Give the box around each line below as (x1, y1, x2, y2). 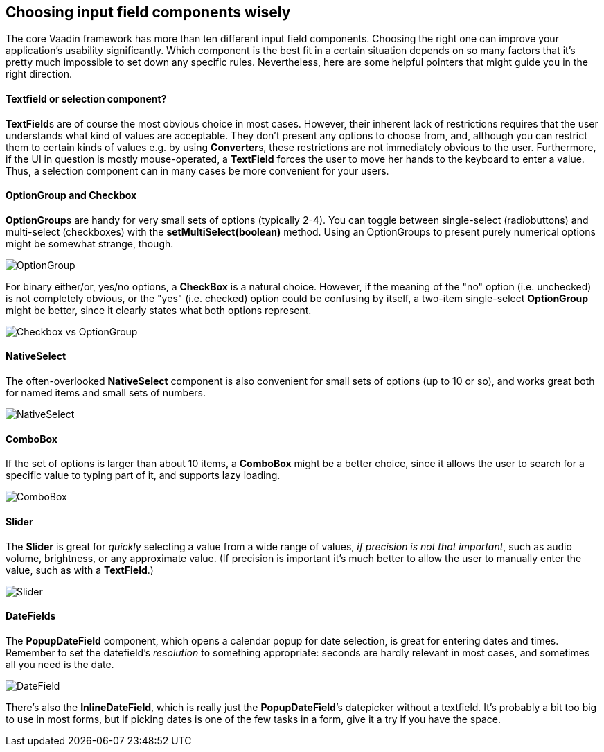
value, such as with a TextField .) (6, 563, 154, 576)
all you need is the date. (6, 658, 114, 670)
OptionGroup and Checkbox (6, 189, 137, 202)
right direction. (6, 68, 73, 80)
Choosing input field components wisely (6, 3, 291, 21)
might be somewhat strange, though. (6, 237, 174, 250)
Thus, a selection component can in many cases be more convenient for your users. (6, 164, 389, 177)
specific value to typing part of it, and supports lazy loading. (6, 469, 281, 482)
